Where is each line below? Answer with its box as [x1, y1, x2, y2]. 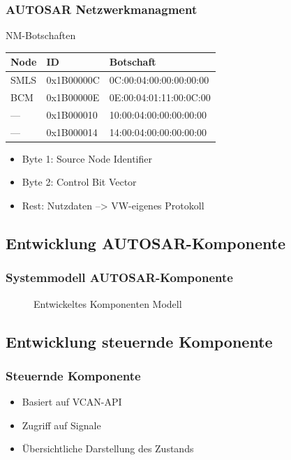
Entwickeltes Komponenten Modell [33, 296, 182, 311]
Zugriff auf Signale [22, 417, 101, 432]
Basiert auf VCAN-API [22, 394, 122, 409]
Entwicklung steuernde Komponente [6, 330, 273, 352]
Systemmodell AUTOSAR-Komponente [6, 269, 233, 286]
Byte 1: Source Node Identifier [22, 151, 152, 165]
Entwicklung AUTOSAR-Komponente [6, 232, 286, 253]
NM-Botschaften [6, 28, 76, 43]
